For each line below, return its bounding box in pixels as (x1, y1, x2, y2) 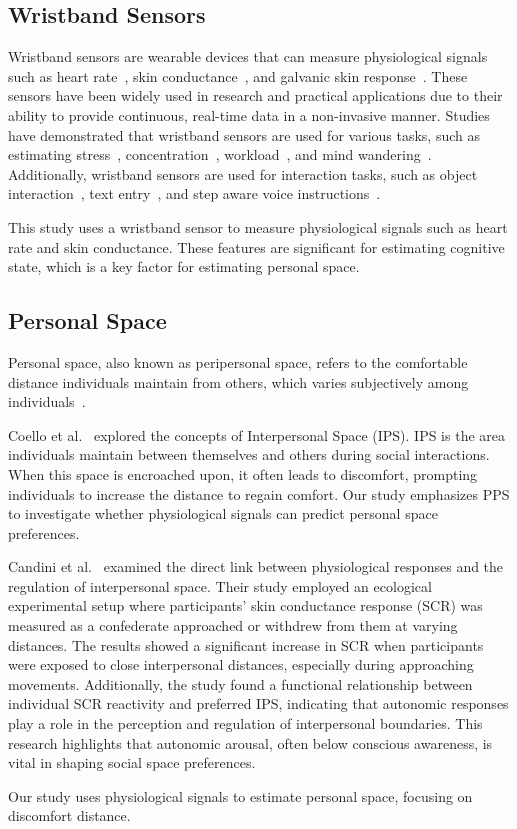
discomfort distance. (8, 805, 131, 826)
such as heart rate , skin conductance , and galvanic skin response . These (8, 65, 468, 86)
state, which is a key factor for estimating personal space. (8, 256, 360, 277)
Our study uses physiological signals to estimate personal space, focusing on (8, 785, 473, 806)
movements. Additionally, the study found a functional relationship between (8, 673, 473, 694)
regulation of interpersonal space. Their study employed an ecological (8, 575, 432, 596)
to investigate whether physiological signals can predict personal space (8, 503, 438, 524)
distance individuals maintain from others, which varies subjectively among (8, 371, 469, 392)
